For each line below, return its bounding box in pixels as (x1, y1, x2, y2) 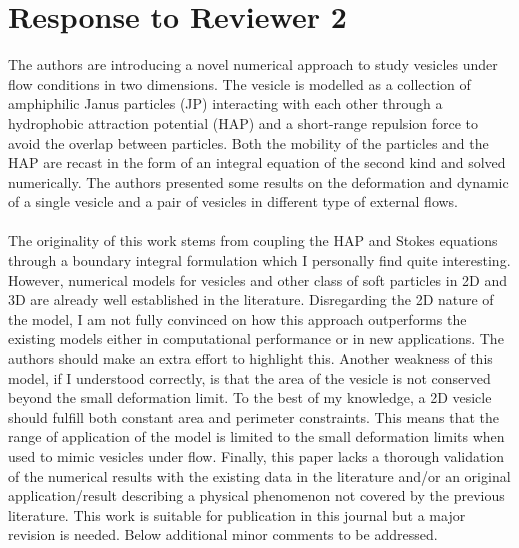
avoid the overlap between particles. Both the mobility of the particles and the (8, 132, 489, 153)
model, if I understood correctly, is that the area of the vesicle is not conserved (8, 367, 491, 388)
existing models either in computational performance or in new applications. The (8, 328, 504, 349)
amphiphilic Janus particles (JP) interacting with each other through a (8, 93, 443, 114)
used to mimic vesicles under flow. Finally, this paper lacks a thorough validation (8, 446, 505, 466)
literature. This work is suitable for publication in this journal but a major (8, 504, 466, 525)
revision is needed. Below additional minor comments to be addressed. (8, 524, 438, 545)
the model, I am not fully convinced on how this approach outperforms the (8, 308, 467, 329)
